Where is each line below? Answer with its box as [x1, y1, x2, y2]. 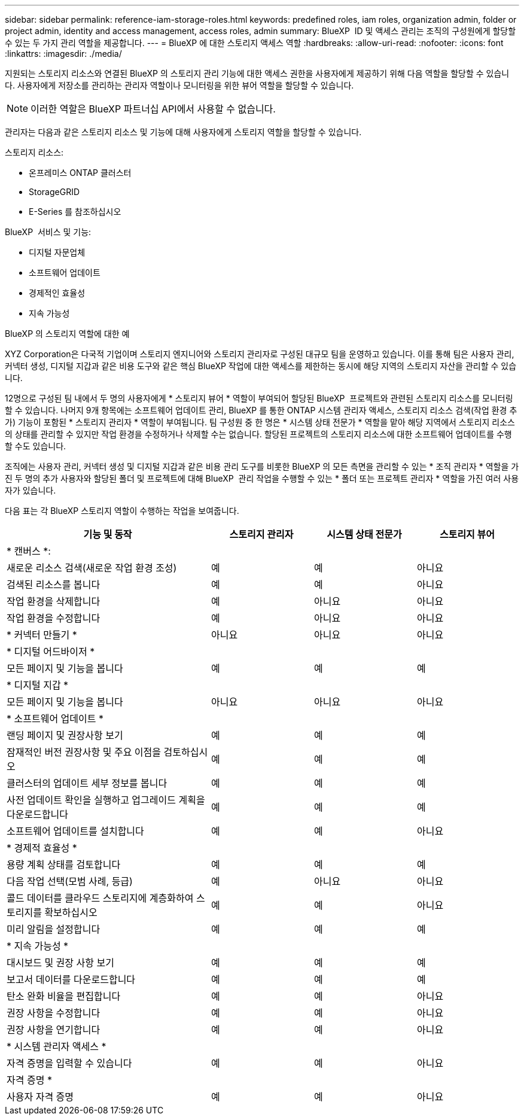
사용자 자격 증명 [7, 1091, 74, 1103]
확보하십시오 [44, 906, 98, 918]
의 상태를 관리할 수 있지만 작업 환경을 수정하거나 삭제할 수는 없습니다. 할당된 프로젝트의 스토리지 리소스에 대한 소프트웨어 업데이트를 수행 [5, 429, 512, 439]
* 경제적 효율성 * [7, 842, 77, 854]
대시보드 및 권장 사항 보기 [7, 957, 114, 969]
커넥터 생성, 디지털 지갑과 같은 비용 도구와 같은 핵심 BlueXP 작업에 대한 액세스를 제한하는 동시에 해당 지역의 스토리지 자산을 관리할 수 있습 [5, 361, 517, 371]
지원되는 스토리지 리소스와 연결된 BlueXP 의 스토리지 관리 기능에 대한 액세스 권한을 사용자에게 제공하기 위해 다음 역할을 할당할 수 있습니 [5, 68, 510, 78]
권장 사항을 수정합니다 [7, 1007, 100, 1019]
